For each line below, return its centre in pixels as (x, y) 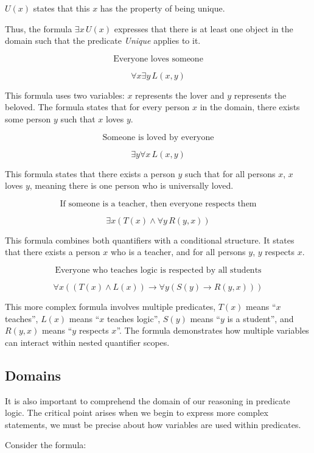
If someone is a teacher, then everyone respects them (158, 204)
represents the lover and (180, 95)
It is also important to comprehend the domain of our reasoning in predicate (148, 400)
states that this (61, 8)
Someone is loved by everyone (158, 137)
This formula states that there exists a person (90, 173)
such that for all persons (230, 173)
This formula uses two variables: (65, 95)
